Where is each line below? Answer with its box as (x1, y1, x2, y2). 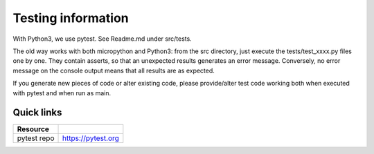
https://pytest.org (62, 133, 119, 143)
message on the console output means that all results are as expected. (12, 66, 215, 75)
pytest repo (17, 133, 55, 143)
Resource (17, 124, 50, 134)
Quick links (12, 107, 62, 119)
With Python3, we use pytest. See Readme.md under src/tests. (12, 35, 192, 43)
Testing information (12, 10, 130, 26)
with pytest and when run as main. (12, 88, 112, 97)
